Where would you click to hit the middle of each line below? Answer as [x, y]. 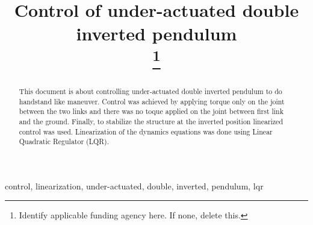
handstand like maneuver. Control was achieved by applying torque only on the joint [152, 101]
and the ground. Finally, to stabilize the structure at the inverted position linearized [151, 121]
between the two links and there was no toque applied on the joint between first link [151, 111]
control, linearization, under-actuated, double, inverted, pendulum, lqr [134, 185]
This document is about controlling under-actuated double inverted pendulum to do [150, 91]
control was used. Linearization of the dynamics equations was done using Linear [146, 131]
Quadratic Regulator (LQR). [64, 141]
